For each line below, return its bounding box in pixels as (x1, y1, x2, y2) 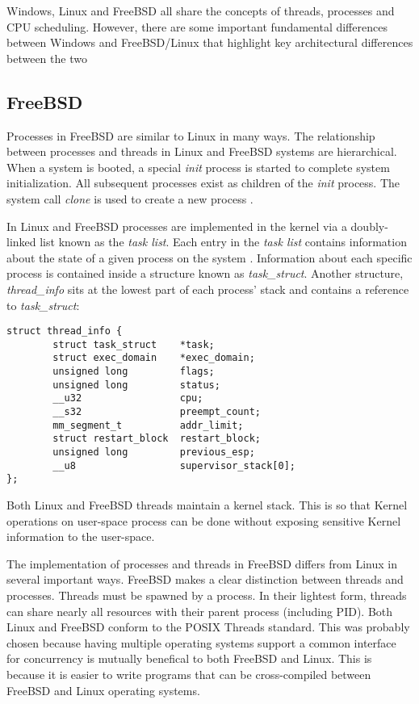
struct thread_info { (6, 325, 123, 337)
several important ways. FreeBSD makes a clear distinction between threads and (6, 571, 404, 588)
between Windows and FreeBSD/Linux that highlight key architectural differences (6, 34, 413, 51)
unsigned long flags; (52, 366, 215, 378)
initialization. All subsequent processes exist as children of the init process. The (6, 174, 400, 191)
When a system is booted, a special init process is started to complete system (6, 158, 390, 175)
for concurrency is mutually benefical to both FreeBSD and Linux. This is (6, 650, 372, 667)
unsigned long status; (52, 379, 220, 391)
